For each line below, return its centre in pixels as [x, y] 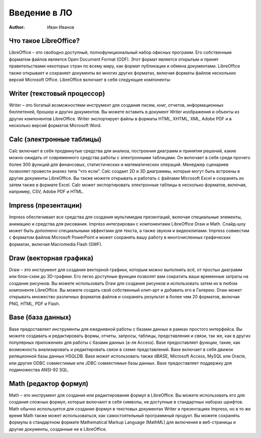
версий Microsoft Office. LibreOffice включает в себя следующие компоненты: [90, 80]
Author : [17, 27]
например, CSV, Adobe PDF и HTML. [46, 192]
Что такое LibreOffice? [44, 41]
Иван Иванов [61, 27]
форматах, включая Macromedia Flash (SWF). [56, 244]
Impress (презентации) [45, 205]
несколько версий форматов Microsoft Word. [55, 126]
